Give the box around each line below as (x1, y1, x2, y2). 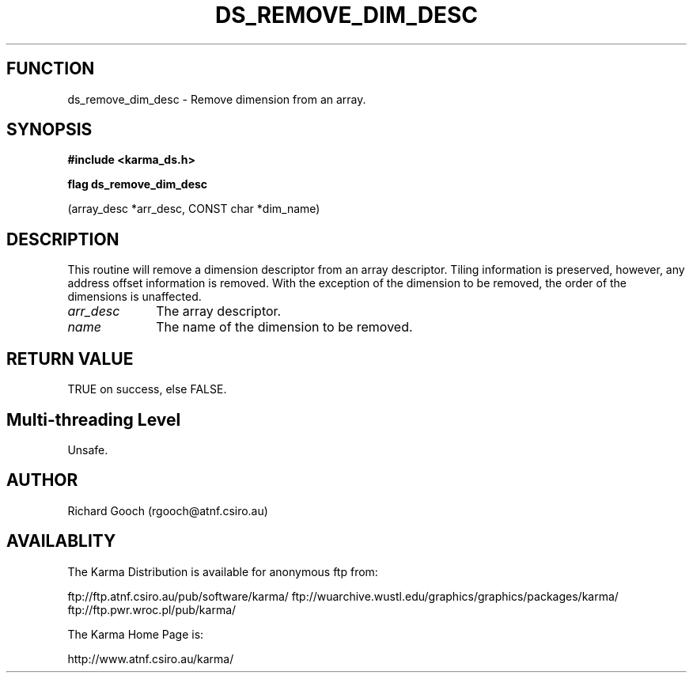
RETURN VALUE (6, 348, 134, 369)
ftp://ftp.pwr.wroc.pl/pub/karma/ (67, 602, 237, 616)
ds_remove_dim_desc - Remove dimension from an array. (67, 92, 366, 106)
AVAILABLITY (6, 531, 116, 552)
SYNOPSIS (6, 119, 93, 140)
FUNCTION (6, 59, 95, 79)
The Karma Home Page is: (67, 627, 204, 641)
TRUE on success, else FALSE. (67, 382, 227, 396)
